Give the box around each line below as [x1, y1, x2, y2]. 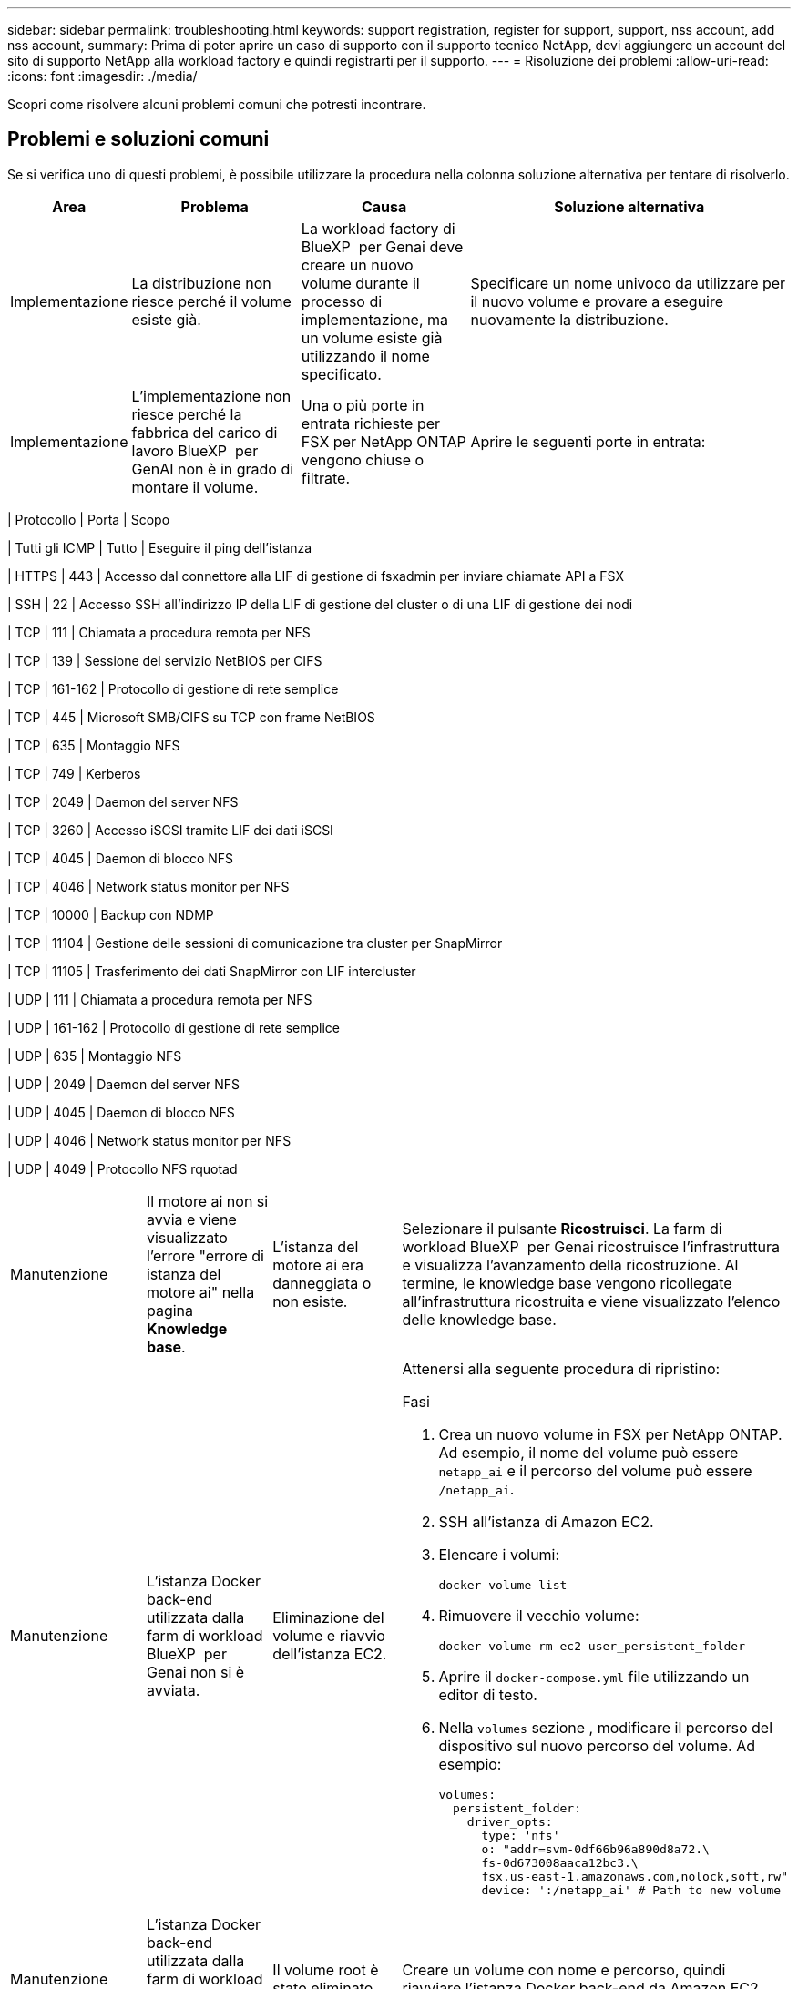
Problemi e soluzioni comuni [7, 127, 270, 151]
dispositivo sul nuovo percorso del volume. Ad [438, 1736, 756, 1755]
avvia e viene [146, 1209, 237, 1229]
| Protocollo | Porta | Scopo [7, 511, 170, 527]
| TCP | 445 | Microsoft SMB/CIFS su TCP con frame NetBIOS [7, 709, 375, 725]
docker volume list [438, 1577, 568, 1592]
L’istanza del [272, 1237, 359, 1256]
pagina [146, 1300, 194, 1320]
